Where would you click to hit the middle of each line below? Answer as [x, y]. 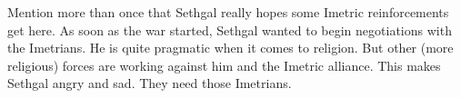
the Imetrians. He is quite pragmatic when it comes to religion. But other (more [230, 48]
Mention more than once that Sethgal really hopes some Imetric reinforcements [228, 12]
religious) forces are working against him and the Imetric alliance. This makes [224, 65]
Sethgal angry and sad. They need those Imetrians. [150, 83]
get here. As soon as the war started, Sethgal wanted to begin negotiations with [230, 29]
